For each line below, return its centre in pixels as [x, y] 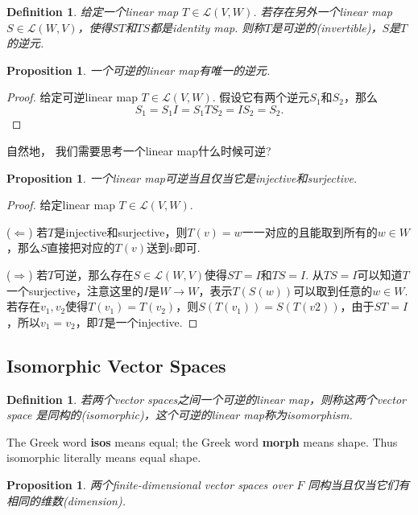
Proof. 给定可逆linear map [72, 97]
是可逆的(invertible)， [327, 27]
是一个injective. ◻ [151, 321]
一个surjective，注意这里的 [75, 290]
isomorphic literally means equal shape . [104, 457]
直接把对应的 [81, 247]
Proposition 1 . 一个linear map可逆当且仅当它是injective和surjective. [182, 177]
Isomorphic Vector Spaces [116, 365]
